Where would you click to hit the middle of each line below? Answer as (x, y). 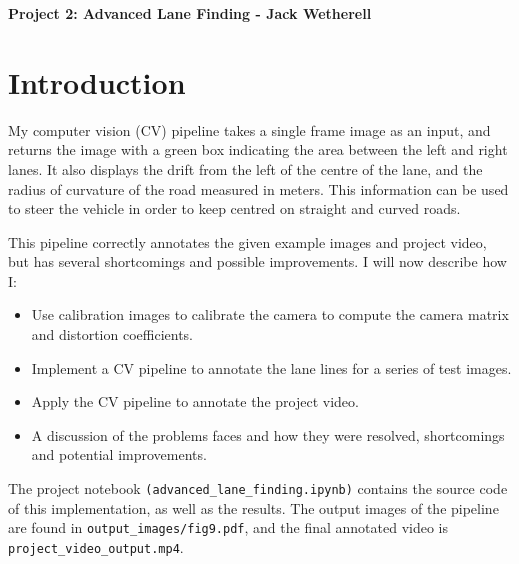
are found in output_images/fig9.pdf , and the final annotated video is (228, 527)
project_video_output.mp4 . (96, 546)
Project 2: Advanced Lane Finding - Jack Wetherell (190, 13)
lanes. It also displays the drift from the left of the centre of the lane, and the (245, 168)
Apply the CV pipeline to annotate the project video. (195, 401)
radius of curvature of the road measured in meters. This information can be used (258, 188)
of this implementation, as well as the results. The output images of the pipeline (253, 507)
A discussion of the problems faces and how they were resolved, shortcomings (268, 434)
